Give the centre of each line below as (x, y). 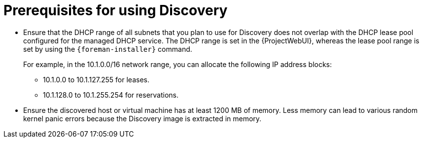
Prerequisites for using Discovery (116, 10)
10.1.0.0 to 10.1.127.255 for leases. (96, 79)
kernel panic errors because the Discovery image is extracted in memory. (142, 118)
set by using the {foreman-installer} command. (108, 49)
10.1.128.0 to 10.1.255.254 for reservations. (111, 95)
